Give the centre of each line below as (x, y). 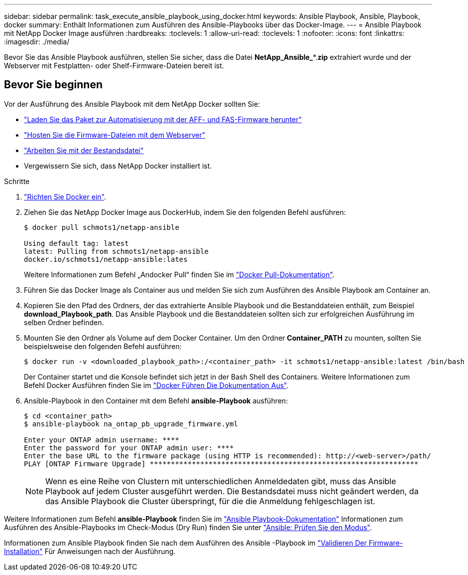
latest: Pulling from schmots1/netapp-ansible (116, 251)
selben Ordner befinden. (64, 322)
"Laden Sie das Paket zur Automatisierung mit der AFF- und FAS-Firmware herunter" (163, 119)
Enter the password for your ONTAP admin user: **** (129, 448)
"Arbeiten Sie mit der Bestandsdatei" (84, 150)
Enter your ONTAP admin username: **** (102, 440)
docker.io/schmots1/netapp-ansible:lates (106, 259)
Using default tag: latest (76, 243)
